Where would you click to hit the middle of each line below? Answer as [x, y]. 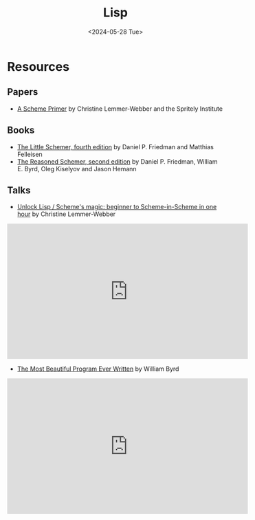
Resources [38, 66]
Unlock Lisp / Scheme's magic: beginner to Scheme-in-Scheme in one [117, 207]
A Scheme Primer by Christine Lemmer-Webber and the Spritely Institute [120, 109]
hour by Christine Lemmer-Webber [66, 214]
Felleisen [30, 154]
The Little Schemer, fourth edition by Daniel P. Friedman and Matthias [115, 147]
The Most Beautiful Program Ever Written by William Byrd [98, 369]
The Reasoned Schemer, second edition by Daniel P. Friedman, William [117, 161]
